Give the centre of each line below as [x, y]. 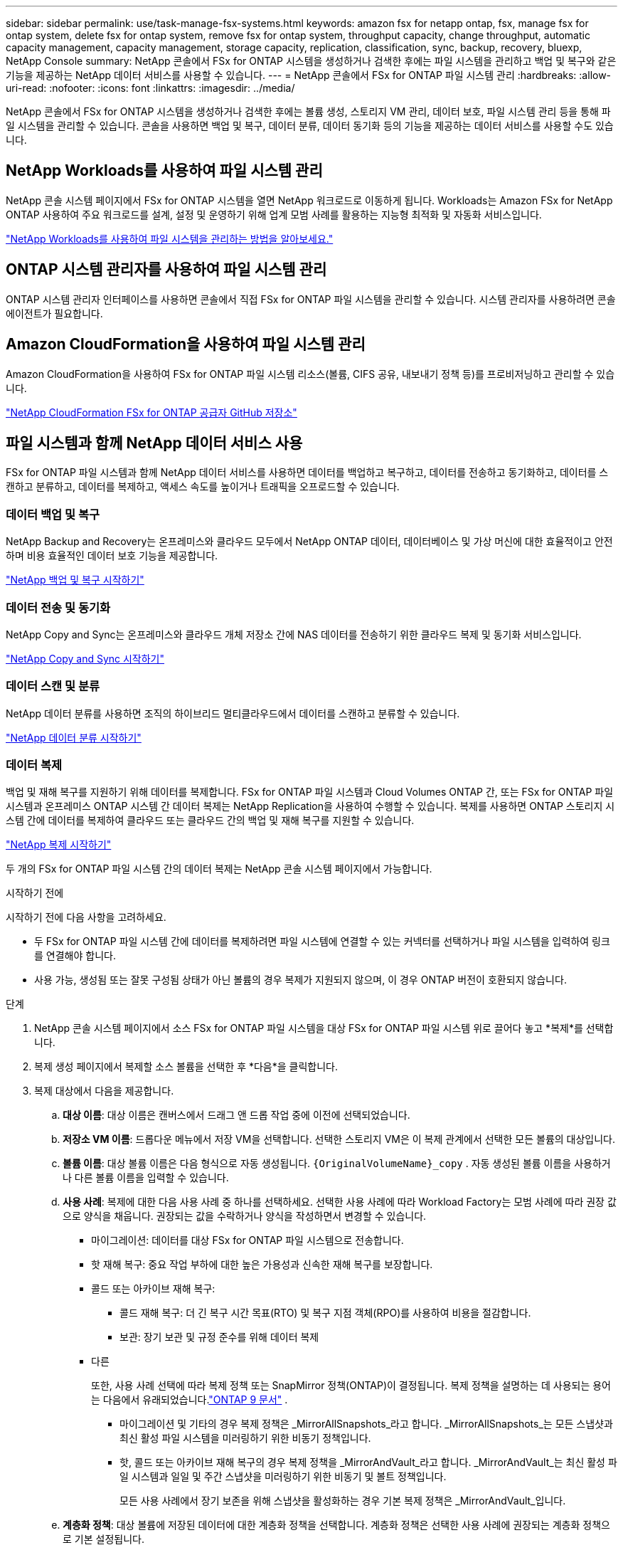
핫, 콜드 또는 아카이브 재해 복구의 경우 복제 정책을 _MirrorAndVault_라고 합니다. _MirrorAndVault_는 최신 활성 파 [368, 1462]
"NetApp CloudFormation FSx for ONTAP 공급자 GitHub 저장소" [151, 412]
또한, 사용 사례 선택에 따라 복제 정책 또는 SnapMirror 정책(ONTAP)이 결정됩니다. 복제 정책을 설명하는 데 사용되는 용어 [351, 1386]
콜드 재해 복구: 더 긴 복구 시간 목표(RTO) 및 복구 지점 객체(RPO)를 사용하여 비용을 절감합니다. [325, 1313]
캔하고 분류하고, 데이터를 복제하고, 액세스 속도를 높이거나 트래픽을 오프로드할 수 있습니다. [203, 487]
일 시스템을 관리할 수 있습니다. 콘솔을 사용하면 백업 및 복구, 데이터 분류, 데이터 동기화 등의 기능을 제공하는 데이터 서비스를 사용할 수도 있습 [310, 126]
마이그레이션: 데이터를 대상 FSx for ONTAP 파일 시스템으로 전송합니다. [247, 1240]
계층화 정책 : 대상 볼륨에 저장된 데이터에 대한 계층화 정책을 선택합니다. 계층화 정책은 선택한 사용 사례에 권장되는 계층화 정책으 [336, 1525]
